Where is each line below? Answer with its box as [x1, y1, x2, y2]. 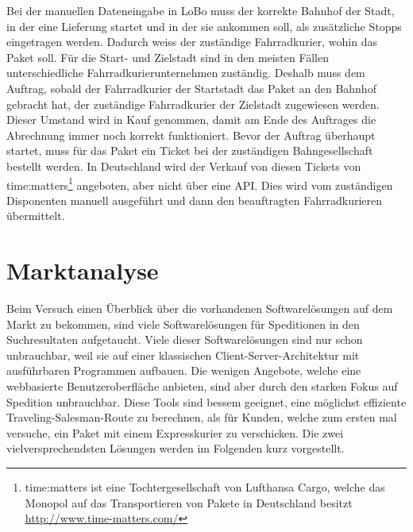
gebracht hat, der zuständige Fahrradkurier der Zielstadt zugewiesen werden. [6, 95, 380, 112]
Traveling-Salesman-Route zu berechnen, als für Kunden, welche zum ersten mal [6, 409, 397, 426]
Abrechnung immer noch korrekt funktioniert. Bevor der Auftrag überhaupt [6, 126, 376, 143]
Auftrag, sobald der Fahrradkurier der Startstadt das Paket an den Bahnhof [6, 79, 376, 96]
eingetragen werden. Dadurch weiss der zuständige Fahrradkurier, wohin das [6, 33, 377, 50]
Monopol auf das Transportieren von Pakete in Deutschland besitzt [25, 494, 353, 511]
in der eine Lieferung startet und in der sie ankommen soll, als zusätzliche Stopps [6, 17, 402, 34]
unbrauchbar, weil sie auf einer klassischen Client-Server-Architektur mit [6, 346, 360, 363]
